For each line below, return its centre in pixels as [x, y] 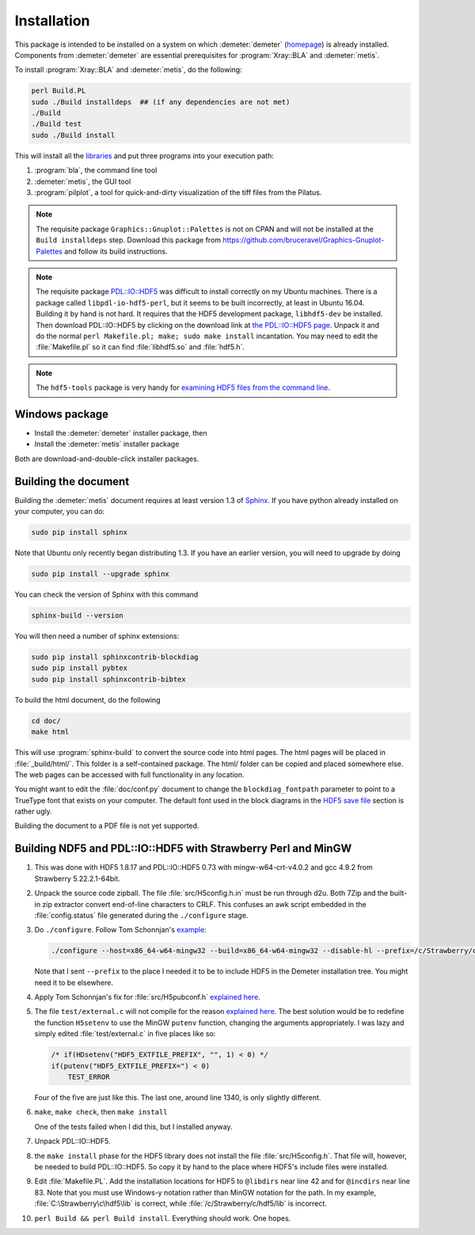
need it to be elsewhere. [74, 982]
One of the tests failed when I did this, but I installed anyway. [133, 1126]
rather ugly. [33, 811]
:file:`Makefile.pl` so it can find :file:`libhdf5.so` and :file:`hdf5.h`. [140, 347]
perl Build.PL [59, 91]
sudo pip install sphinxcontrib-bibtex [108, 679]
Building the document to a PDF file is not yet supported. [107, 826]
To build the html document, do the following [87, 699]
